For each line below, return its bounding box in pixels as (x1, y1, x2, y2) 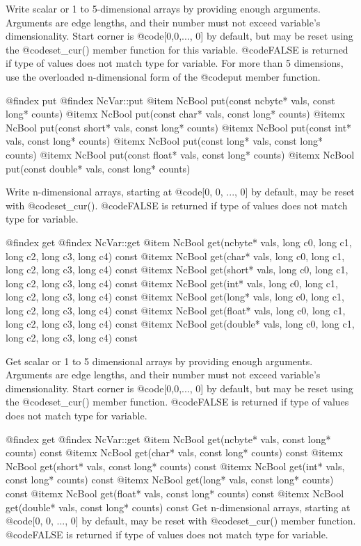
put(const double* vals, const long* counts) (6, 161, 191, 175)
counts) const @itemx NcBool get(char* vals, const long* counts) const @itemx (6, 445, 343, 460)
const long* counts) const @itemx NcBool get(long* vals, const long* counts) (6, 472, 334, 487)
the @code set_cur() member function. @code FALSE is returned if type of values (6, 394, 349, 409)
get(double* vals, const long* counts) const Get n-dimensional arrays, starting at (6, 499, 351, 514)
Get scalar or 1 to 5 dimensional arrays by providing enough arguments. (6, 353, 313, 368)
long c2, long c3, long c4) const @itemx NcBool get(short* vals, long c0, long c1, (6, 262, 348, 277)
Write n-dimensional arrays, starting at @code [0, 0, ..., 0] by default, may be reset (6, 184, 355, 199)
